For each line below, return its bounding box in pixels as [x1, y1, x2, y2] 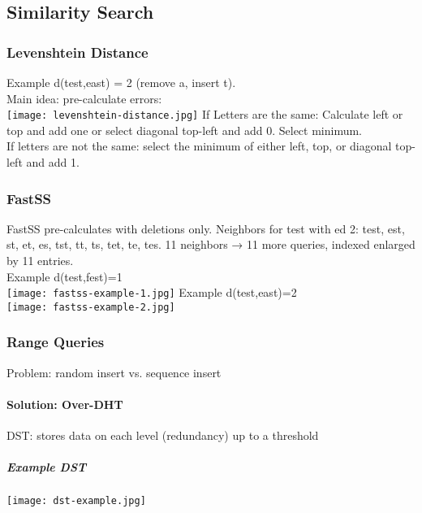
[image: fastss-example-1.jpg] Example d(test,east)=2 [6, 284, 297, 301]
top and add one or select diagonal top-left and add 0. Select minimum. [6, 121, 363, 138]
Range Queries [6, 332, 105, 352]
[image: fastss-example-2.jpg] [6, 301, 175, 313]
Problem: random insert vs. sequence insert [6, 363, 222, 380]
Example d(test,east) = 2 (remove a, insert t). [6, 74, 236, 90]
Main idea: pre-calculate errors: [6, 89, 162, 107]
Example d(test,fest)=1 [6, 267, 123, 285]
